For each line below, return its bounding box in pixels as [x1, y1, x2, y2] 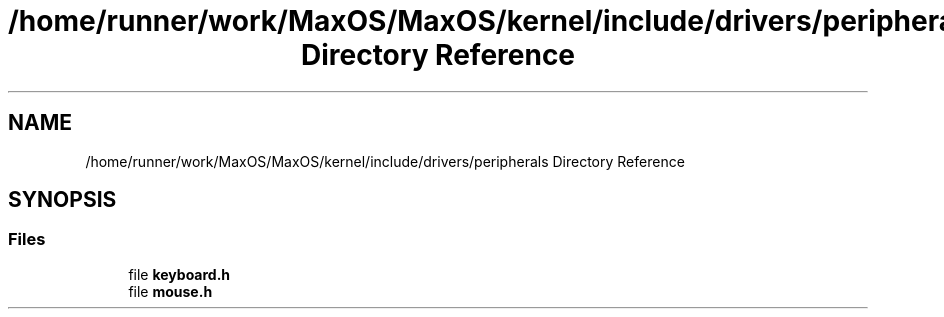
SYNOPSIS [8, 187, 117, 213]
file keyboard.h [128, 265, 231, 283]
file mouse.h [128, 282, 213, 300]
